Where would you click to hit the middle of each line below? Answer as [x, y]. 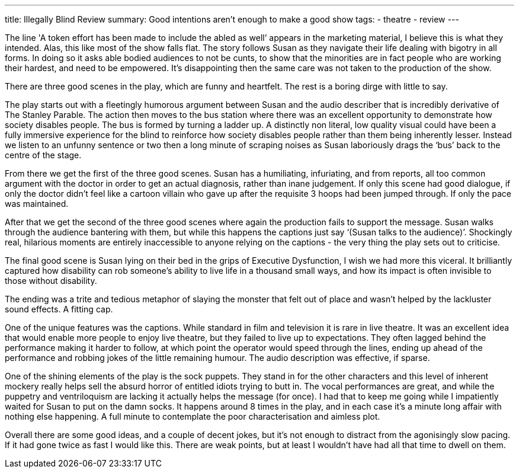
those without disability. [51, 281]
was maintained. [37, 204]
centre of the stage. [43, 155]
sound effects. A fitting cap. [59, 309]
